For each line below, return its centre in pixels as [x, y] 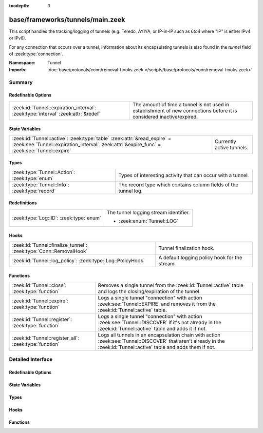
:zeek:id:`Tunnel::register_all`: [46, 338]
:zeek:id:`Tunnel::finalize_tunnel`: [50, 245]
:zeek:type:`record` [34, 191]
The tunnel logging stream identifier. [148, 212]
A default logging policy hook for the [200, 257]
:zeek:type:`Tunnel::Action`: [44, 172]
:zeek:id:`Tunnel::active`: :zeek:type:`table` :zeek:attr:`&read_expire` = [92, 138]
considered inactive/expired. [165, 117]
